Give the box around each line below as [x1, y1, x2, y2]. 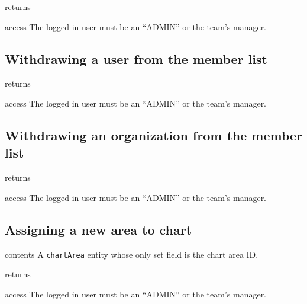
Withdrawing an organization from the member [5, 126, 303, 144]
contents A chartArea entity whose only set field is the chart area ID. [5, 248, 258, 260]
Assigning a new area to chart [5, 220, 192, 238]
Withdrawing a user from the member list [5, 49, 267, 68]
